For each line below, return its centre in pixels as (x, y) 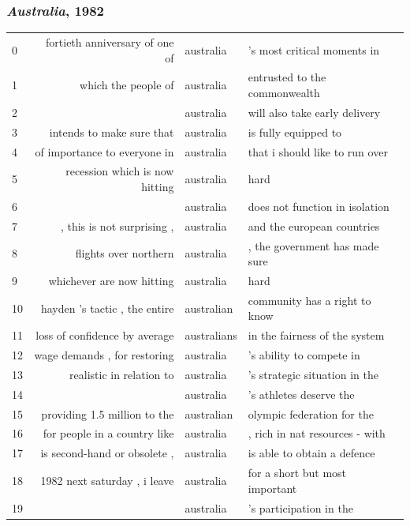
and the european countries (314, 225)
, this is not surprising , (117, 225)
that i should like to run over (318, 151)
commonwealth (284, 92)
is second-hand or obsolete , (107, 453)
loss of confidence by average (105, 335)
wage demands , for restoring (104, 355)
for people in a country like (108, 433)
